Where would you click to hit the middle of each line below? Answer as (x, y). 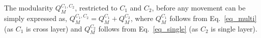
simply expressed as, (36, 18)
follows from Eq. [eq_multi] (213, 18)
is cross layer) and (54, 28)
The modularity (29, 7)
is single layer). (234, 28)
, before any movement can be (199, 7)
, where (142, 18)
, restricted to (96, 7)
